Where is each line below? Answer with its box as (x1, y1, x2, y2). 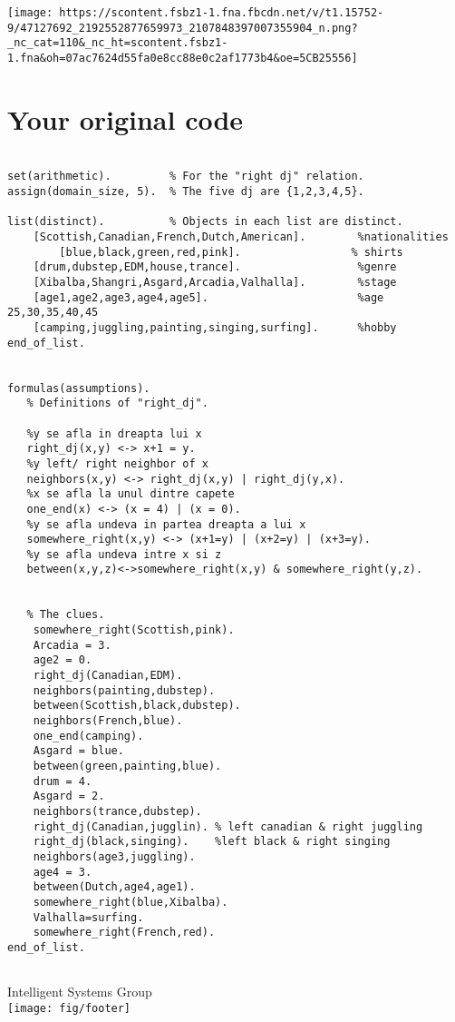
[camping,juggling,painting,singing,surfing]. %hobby (33, 320, 397, 334)
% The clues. (26, 608, 105, 622)
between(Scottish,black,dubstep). (33, 699, 241, 712)
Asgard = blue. (33, 744, 124, 758)
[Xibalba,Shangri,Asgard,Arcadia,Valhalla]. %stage (33, 276, 397, 289)
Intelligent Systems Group (7, 982, 152, 1001)
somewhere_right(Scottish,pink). (33, 624, 235, 637)
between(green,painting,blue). (33, 760, 222, 772)
